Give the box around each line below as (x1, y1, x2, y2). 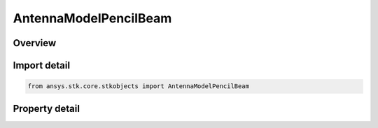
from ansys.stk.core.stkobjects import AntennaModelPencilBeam (27, 83, 250, 90)
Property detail (13, 102, 80, 115)
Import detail (13, 59, 70, 71)
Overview (13, 37, 57, 49)
